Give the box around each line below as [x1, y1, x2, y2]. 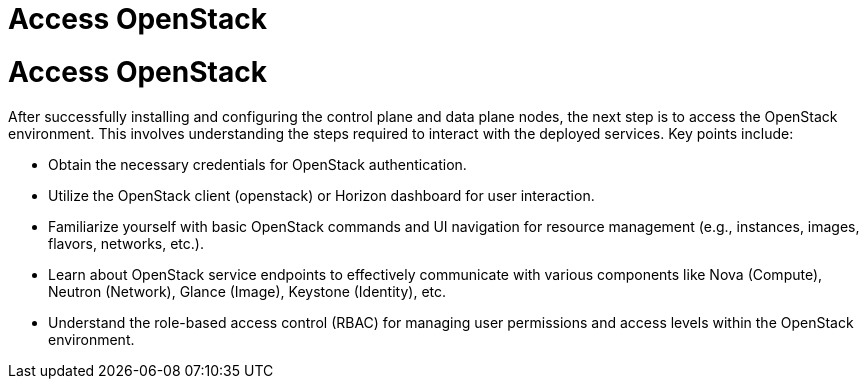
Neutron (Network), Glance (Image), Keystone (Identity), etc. [48, 282, 447, 300]
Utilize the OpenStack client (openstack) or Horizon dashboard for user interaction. [48, 186, 595, 204]
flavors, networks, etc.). [48, 234, 204, 252]
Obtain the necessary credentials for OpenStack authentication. [48, 155, 467, 173]
